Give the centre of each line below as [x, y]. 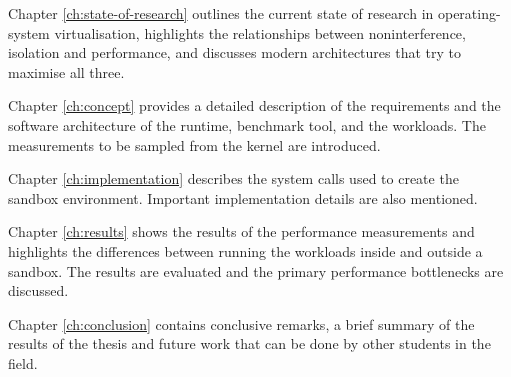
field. [23, 362]
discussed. [38, 290]
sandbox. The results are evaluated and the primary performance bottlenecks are [256, 270]
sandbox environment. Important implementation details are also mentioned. [243, 197]
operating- [469, 13]
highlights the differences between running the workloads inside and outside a [245, 250]
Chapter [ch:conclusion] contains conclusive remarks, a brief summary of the [241, 323]
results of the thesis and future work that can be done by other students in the [249, 343]
